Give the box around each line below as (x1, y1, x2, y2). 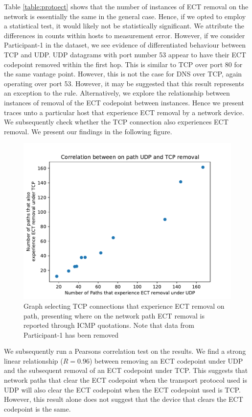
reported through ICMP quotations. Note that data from (23, 320, 194, 330)
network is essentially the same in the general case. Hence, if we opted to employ (4, 11, 246, 21)
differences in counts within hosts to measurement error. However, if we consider (4, 30, 245, 40)
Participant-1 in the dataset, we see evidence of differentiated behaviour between (4, 40, 246, 50)
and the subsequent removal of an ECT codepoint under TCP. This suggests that (4, 365, 248, 375)
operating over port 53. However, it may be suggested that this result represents (4, 78, 244, 88)
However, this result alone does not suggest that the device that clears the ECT (4, 394, 243, 404)
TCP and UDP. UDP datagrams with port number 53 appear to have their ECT (4, 49, 246, 59)
